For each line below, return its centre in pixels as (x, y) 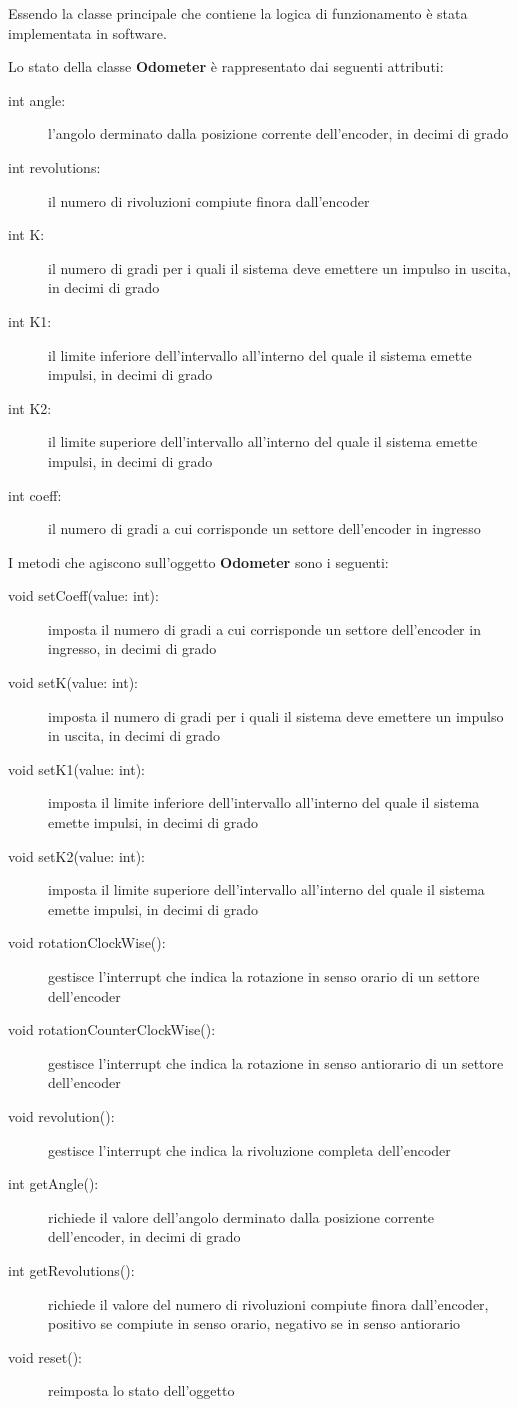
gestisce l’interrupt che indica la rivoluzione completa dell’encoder (249, 1149)
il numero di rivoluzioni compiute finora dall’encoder (209, 200)
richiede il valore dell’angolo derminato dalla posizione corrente (241, 1216)
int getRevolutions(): (71, 1269)
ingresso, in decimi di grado (132, 648)
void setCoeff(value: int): (83, 595)
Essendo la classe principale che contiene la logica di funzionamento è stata (238, 13)
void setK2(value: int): (76, 855)
